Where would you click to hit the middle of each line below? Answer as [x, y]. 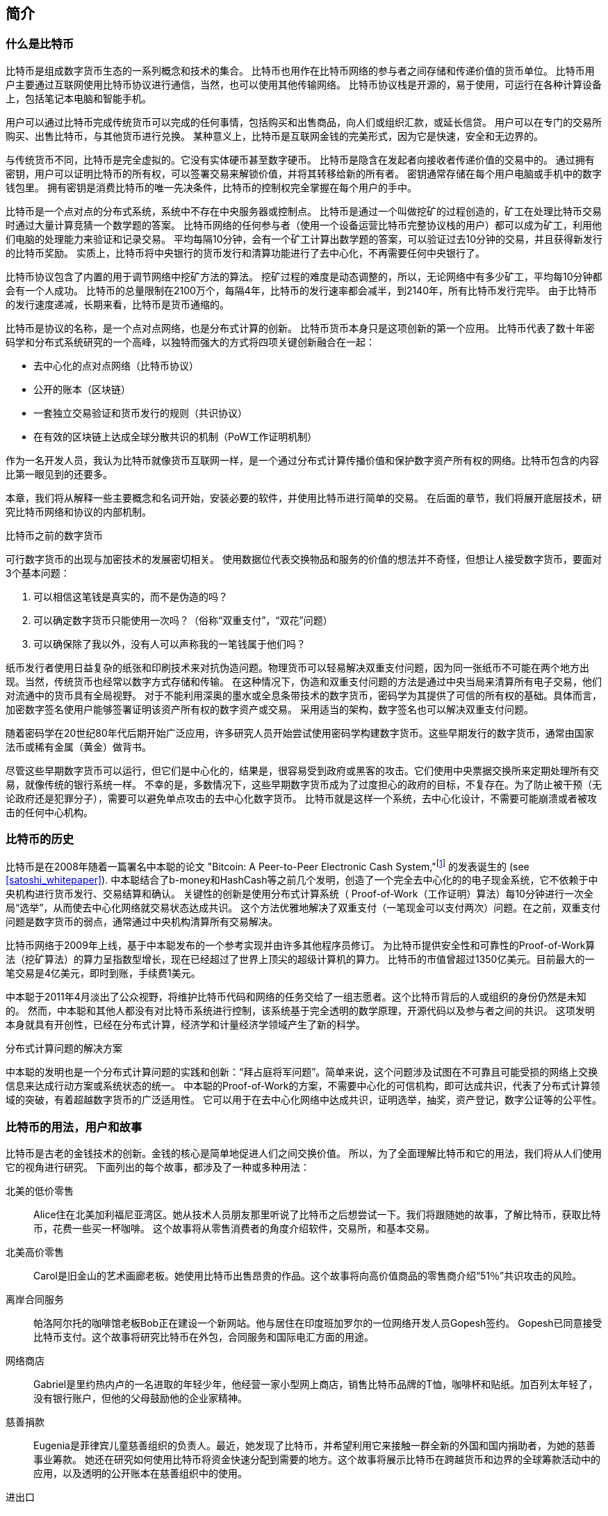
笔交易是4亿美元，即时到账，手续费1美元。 [103, 973]
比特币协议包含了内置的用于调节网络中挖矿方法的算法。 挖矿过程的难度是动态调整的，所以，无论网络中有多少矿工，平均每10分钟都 [304, 276]
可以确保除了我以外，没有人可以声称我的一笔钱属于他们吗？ [170, 644]
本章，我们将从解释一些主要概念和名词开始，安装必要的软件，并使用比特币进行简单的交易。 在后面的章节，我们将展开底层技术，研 [304, 497]
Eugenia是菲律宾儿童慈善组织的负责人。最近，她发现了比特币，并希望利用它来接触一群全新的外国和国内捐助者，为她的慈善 [314, 1445]
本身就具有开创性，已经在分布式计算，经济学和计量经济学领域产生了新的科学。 [186, 1025]
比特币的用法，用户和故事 [74, 1127]
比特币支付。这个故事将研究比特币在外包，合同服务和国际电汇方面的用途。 [204, 1337]
